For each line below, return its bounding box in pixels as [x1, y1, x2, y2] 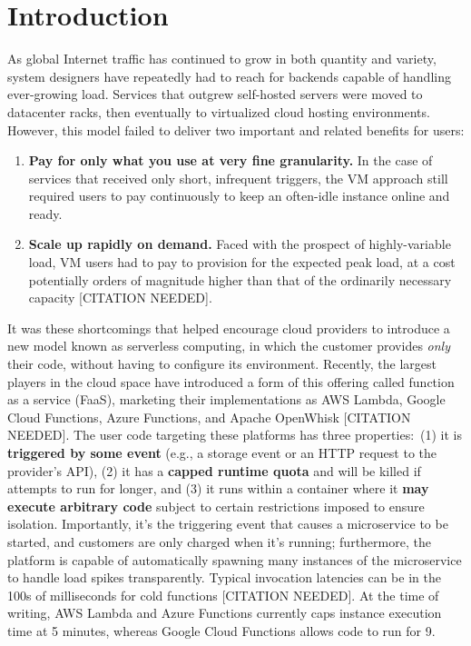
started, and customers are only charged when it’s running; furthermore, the [7, 532, 431, 551]
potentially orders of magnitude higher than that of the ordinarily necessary [28, 270, 452, 289]
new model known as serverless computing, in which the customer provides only [7, 336, 450, 355]
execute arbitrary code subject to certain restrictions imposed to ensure [7, 496, 425, 515]
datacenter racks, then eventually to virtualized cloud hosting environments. [7, 102, 430, 121]
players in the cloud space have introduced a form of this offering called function [7, 372, 455, 391]
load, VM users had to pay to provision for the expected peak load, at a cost [28, 253, 456, 272]
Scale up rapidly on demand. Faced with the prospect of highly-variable [28, 234, 451, 253]
